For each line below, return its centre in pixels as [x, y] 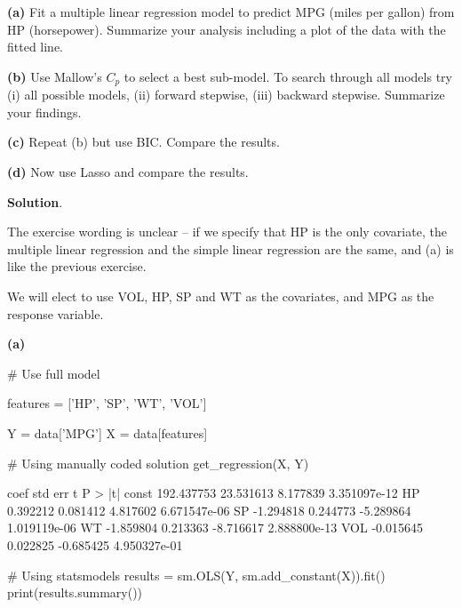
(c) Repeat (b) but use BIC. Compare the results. [143, 142]
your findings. [44, 112]
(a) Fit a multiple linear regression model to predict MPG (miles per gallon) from [231, 12]
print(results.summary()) [75, 592]
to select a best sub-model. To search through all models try [288, 76]
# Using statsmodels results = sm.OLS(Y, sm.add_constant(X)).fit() [196, 575]
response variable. [56, 313]
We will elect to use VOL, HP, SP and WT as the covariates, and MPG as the [221, 296]
